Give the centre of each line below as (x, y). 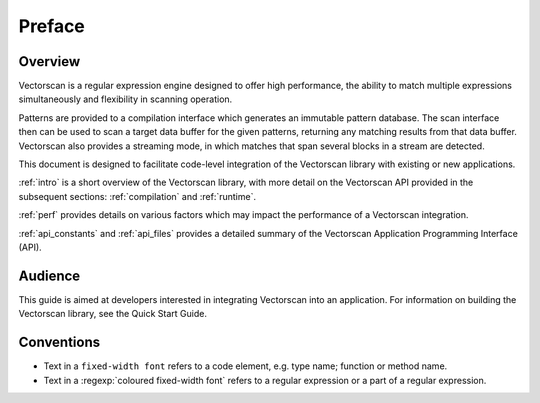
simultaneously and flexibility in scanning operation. (125, 99)
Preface (51, 26)
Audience (49, 275)
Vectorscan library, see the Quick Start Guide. (112, 314)
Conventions (59, 342)
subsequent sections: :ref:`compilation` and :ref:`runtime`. (137, 196)
